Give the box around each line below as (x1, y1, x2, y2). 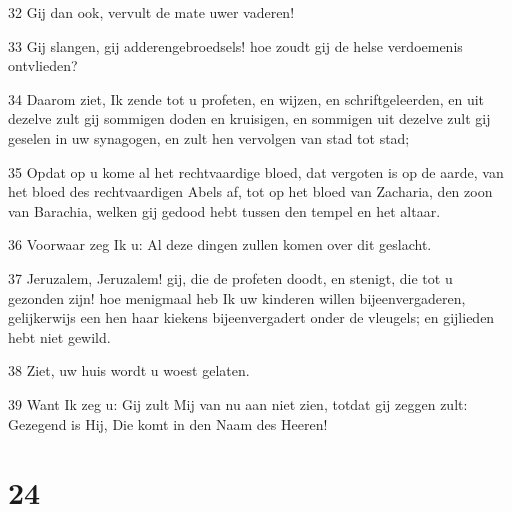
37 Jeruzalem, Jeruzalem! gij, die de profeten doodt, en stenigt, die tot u (8, 267, 453, 288)
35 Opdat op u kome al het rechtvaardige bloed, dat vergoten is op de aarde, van (8, 161, 504, 182)
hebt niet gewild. (8, 326, 111, 347)
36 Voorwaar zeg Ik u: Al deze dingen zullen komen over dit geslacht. (8, 234, 432, 255)
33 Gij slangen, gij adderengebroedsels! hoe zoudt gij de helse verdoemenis (8, 35, 463, 56)
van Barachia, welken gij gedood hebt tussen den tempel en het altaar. (8, 200, 441, 221)
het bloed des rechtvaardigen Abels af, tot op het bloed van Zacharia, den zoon (8, 181, 493, 202)
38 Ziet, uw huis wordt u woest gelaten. (8, 360, 250, 381)
